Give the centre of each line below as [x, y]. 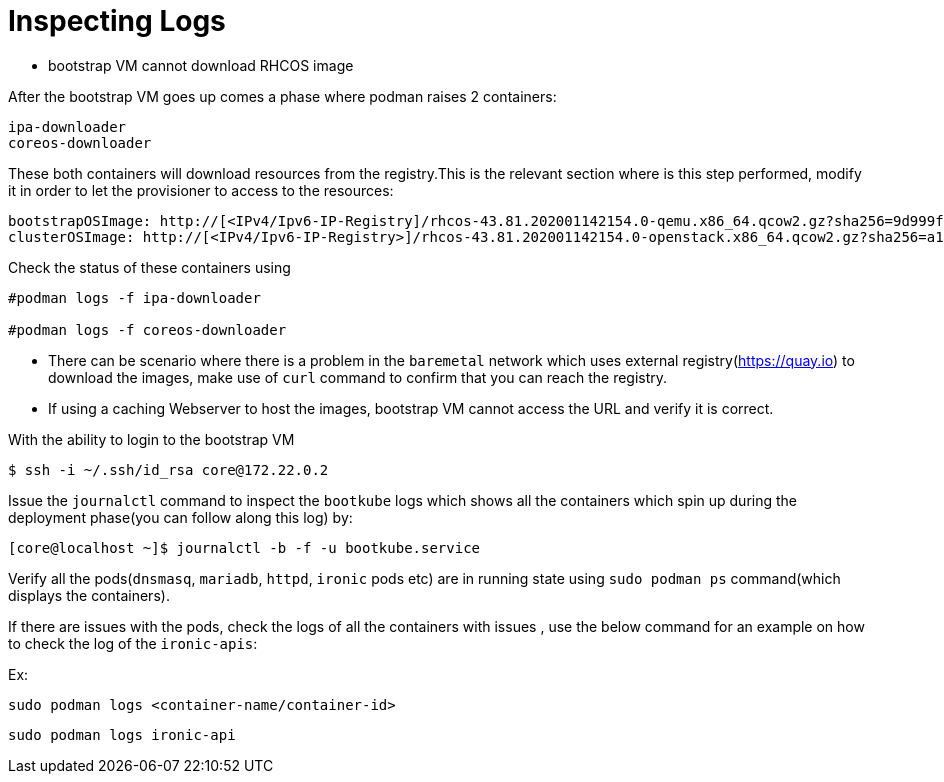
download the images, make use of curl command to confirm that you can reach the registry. [358, 377]
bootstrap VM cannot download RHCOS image [201, 65]
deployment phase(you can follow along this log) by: [180, 517]
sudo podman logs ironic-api [122, 734]
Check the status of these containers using [149, 267]
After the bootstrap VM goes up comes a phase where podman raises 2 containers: [282, 96]
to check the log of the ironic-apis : [133, 643]
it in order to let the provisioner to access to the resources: [201, 190]
